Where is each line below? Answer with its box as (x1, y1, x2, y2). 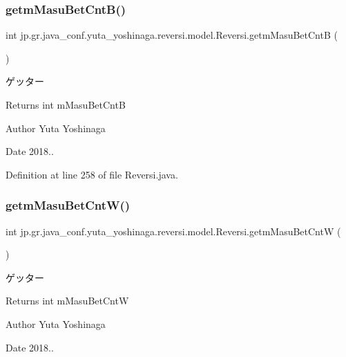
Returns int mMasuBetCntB (6, 98, 126, 111)
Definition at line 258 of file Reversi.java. (6, 167, 178, 181)
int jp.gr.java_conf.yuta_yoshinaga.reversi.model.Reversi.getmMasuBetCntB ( (6, 28, 338, 42)
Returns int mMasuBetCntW (6, 293, 129, 308)
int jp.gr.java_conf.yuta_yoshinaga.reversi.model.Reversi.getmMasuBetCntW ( (6, 223, 341, 238)
